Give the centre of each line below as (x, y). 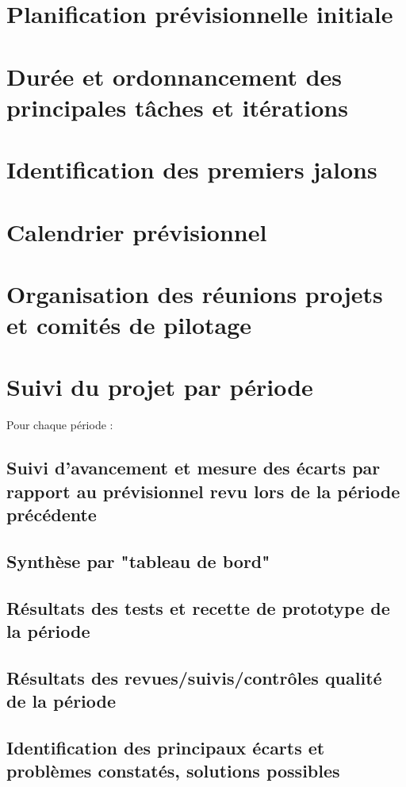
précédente (52, 514)
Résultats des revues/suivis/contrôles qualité (194, 677)
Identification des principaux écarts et (166, 748)
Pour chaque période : (60, 425)
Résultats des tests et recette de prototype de (198, 607)
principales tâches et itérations (177, 107)
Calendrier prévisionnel (137, 231)
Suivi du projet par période (160, 387)
